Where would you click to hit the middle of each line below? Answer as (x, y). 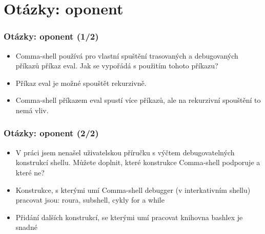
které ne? (30, 172)
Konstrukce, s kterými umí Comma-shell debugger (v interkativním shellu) (133, 190)
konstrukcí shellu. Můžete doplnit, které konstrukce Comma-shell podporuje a (138, 162)
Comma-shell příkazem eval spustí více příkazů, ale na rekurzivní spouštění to (138, 100)
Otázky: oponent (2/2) (51, 133)
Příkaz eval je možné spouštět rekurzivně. (81, 83)
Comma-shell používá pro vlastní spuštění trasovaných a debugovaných (127, 55)
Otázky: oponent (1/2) (51, 36)
